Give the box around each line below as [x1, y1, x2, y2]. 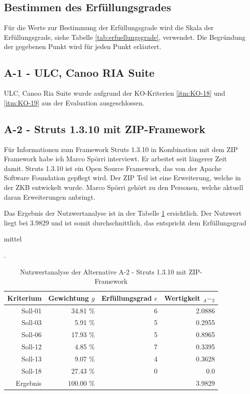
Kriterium [7, 292, 42, 303]
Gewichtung [48, 292, 89, 303]
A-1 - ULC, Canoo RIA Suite [4, 65, 155, 80]
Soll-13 [21, 353, 42, 363]
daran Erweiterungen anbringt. [4, 191, 95, 202]
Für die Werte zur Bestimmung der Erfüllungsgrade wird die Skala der [4, 22, 214, 33]
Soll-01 [21, 305, 42, 315]
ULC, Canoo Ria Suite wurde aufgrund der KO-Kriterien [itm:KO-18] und [4, 88, 225, 98]
